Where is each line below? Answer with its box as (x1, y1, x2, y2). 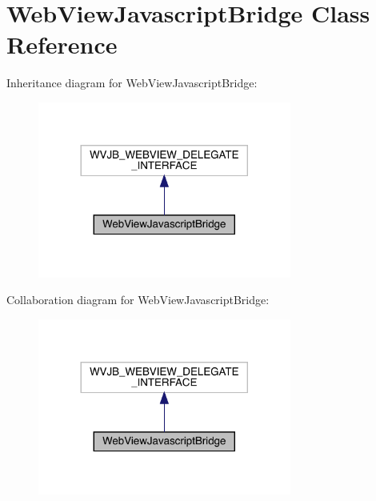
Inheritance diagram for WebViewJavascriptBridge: (6, 74, 258, 91)
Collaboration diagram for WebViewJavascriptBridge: (6, 291, 270, 308)
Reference (6, 28, 118, 61)
